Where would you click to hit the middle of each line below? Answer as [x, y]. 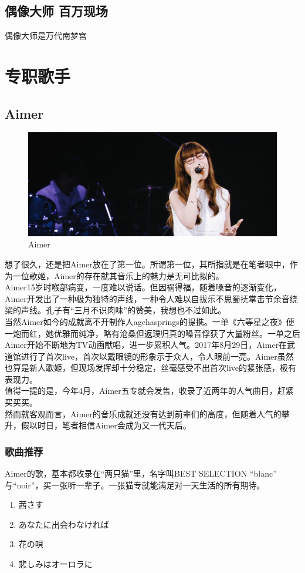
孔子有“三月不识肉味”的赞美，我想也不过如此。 [136, 310]
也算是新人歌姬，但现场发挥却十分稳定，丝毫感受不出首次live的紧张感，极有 [150, 368]
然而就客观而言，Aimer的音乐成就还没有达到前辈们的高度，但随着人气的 [143, 413]
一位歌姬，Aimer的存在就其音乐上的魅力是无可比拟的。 [118, 275]
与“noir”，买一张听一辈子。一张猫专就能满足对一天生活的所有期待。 [135, 485]
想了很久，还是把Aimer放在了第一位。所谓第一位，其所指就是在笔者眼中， [147, 264]
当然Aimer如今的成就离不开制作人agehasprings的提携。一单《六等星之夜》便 [150, 321]
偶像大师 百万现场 [57, 11]
